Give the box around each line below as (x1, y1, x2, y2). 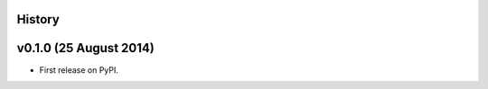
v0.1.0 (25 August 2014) (16, 40, 155, 56)
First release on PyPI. (39, 64, 119, 76)
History (16, 12, 61, 27)
